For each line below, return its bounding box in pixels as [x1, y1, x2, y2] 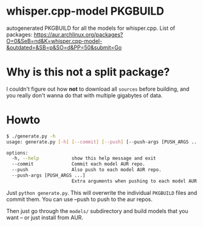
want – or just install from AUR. [6, 214, 84, 221]
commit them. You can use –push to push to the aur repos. [6, 195, 153, 203]
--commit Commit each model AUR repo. [12, 161, 146, 167]
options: [6, 150, 29, 156]
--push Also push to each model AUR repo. [12, 167, 162, 173]
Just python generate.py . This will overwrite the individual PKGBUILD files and [6, 189, 198, 196]
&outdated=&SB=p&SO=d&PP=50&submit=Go [6, 44, 122, 51]
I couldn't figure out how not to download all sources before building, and [6, 85, 190, 93]
